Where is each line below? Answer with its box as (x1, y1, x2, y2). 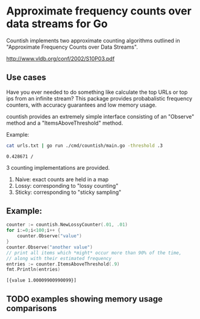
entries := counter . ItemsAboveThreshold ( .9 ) (6, 261, 120, 267)
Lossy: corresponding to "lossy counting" (14, 182, 119, 189)
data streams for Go (6, 17, 108, 31)
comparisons (6, 303, 57, 314)
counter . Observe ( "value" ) (17, 233, 83, 239)
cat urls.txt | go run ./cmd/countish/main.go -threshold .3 (6, 143, 163, 149)
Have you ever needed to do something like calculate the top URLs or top (6, 88, 188, 96)
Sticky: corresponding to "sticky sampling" (14, 188, 122, 196)
